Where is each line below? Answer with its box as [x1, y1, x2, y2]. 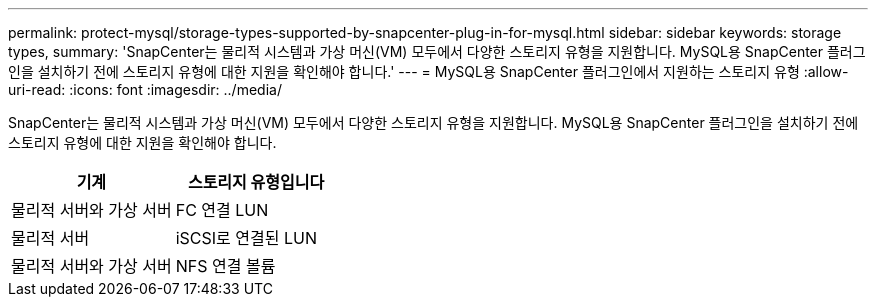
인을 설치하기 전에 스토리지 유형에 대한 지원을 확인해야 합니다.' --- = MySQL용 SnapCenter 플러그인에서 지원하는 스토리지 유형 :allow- [8, 63, 849, 80]
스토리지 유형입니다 [187, 172, 325, 192]
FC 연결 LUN [175, 200, 269, 220]
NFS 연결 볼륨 [175, 256, 276, 276]
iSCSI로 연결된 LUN [175, 228, 317, 248]
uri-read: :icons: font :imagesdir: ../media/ [8, 81, 282, 98]
